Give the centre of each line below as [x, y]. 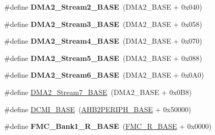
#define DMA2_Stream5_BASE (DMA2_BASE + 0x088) [103, 58]
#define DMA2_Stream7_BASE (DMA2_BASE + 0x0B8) [98, 92]
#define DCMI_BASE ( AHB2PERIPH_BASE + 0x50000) [98, 109]
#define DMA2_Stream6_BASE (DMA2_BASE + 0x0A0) [104, 75]
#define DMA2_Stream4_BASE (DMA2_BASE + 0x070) [103, 41]
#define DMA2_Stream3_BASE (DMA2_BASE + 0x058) [103, 24]
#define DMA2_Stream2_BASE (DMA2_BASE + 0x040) [103, 7]
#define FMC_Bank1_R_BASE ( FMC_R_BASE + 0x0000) [108, 126]
